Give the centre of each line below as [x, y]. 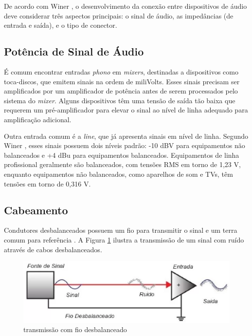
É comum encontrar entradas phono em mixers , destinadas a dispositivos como [121, 71]
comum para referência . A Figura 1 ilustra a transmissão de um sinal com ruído [124, 239]
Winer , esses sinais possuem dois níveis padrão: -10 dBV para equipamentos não [125, 145]
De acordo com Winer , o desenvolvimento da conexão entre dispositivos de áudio [126, 6]
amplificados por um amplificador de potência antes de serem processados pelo [121, 91]
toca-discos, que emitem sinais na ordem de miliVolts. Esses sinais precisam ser [122, 81]
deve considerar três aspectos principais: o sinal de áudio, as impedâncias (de [119, 15]
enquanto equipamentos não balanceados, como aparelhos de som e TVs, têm [118, 174]
